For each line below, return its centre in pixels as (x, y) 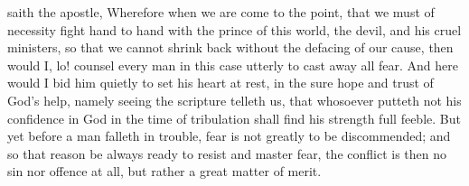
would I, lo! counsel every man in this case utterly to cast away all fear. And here (233, 65)
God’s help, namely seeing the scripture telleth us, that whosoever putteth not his (234, 100)
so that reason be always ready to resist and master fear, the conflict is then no (227, 153)
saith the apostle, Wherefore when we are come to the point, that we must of (221, 12)
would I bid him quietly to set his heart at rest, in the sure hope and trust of (220, 83)
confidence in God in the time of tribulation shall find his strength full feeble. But (234, 118)
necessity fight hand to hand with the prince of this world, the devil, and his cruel (234, 29)
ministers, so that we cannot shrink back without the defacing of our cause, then (230, 47)
